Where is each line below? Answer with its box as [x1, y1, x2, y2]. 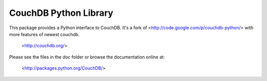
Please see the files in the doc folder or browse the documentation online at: [9, 54, 165, 60]
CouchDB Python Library [9, 7, 114, 18]
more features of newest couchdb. [9, 31, 80, 37]
